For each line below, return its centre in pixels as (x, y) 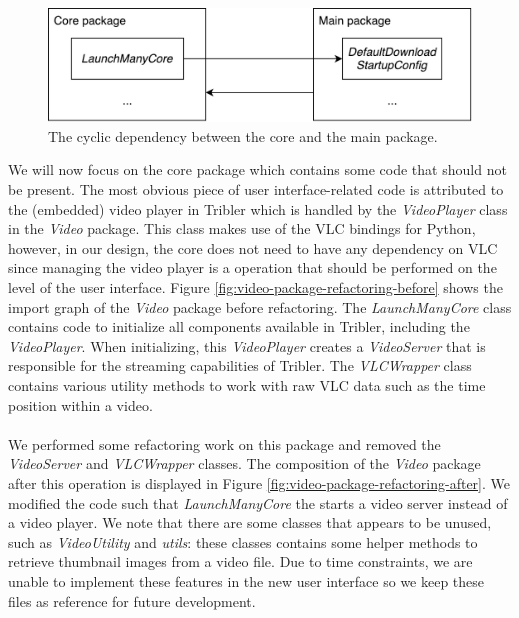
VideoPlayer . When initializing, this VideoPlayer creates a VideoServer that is (247, 345)
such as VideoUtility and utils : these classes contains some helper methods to (243, 541)
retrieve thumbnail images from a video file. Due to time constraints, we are (240, 561)
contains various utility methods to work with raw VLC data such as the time (247, 385)
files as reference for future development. (132, 600)
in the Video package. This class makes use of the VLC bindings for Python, (242, 228)
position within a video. (80, 404)
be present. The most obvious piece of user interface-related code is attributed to (256, 189)
